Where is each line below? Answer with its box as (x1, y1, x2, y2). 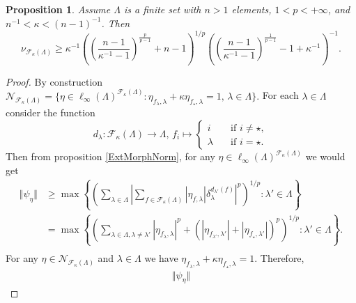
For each (262, 88, 299, 102)
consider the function (6, 105, 95, 120)
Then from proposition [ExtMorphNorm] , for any (6, 149, 215, 164)
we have (144, 251, 178, 265)
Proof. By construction (6, 74, 103, 88)
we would (305, 149, 346, 164)
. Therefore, (254, 251, 304, 265)
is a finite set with (123, 2, 201, 16)
